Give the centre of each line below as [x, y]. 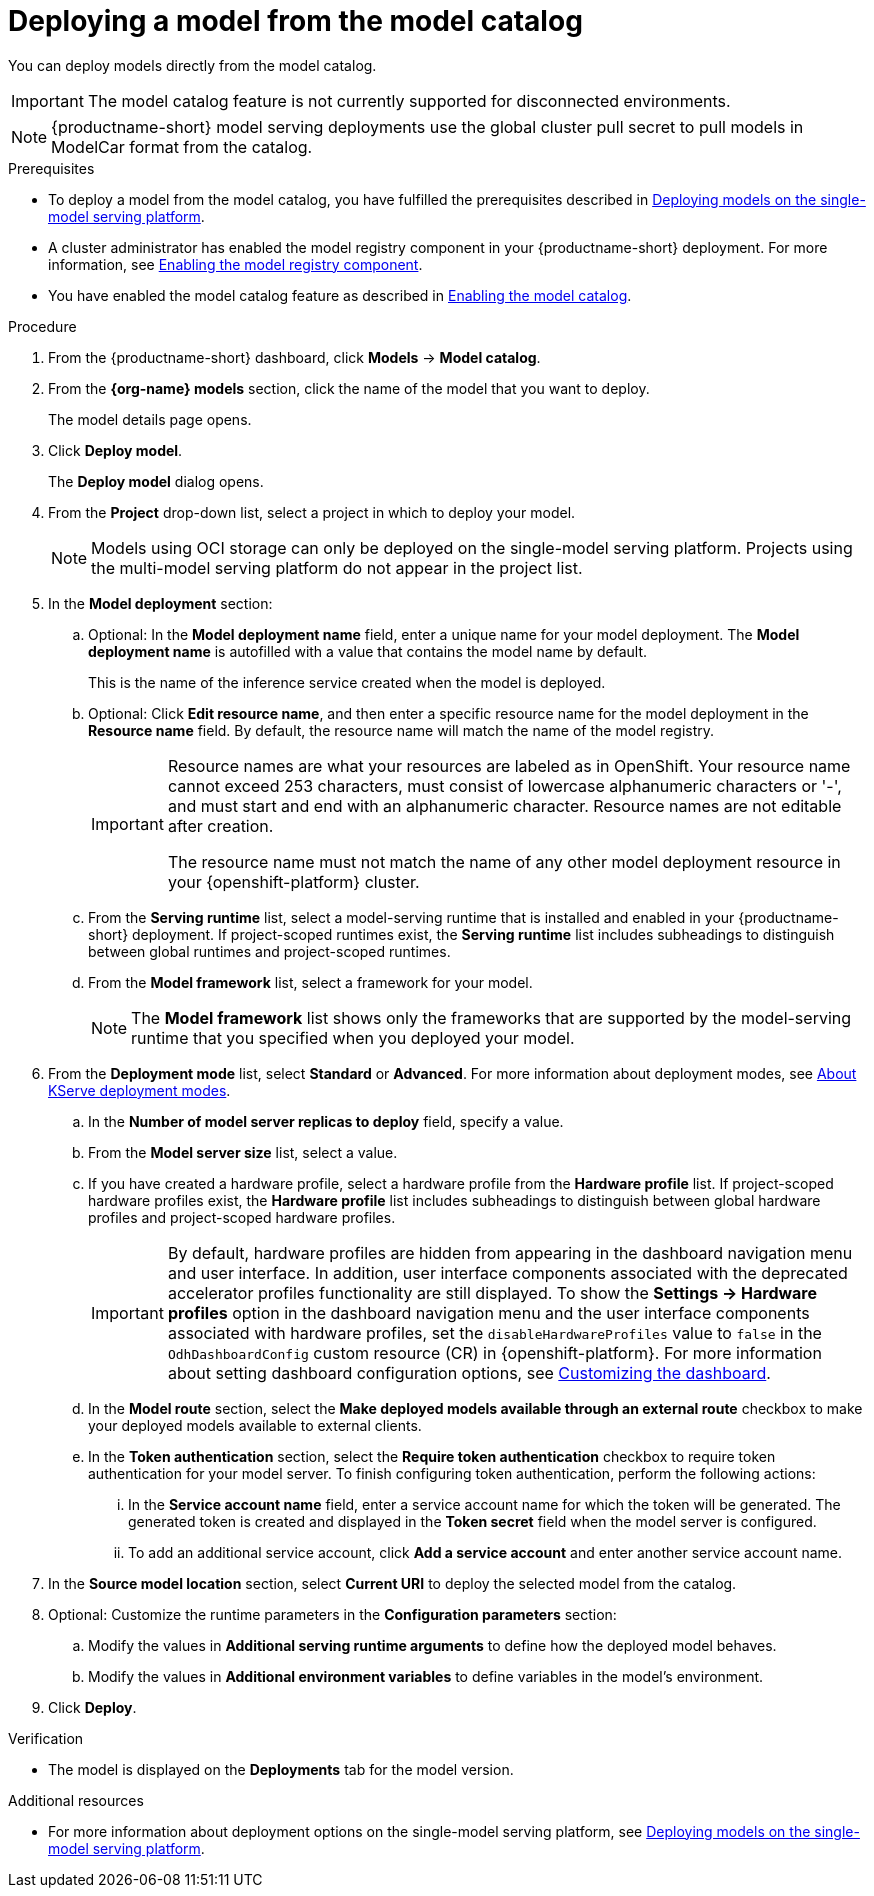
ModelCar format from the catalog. [182, 146]
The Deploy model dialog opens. [156, 481]
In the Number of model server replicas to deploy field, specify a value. [326, 1121]
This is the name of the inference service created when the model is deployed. [347, 682]
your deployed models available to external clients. [255, 1425]
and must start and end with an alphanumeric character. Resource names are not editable [504, 805]
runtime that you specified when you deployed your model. [353, 1037]
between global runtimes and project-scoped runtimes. [269, 951]
